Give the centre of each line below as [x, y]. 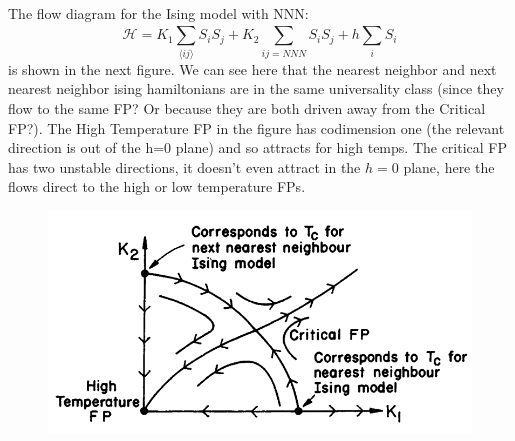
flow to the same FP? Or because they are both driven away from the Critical [247, 107]
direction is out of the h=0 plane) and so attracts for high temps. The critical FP [258, 147]
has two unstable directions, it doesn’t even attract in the [184, 166]
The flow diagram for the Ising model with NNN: [158, 13]
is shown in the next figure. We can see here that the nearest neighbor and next [252, 68]
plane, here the [449, 166]
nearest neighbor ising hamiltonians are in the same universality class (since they [256, 88]
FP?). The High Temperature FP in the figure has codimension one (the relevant [256, 127]
